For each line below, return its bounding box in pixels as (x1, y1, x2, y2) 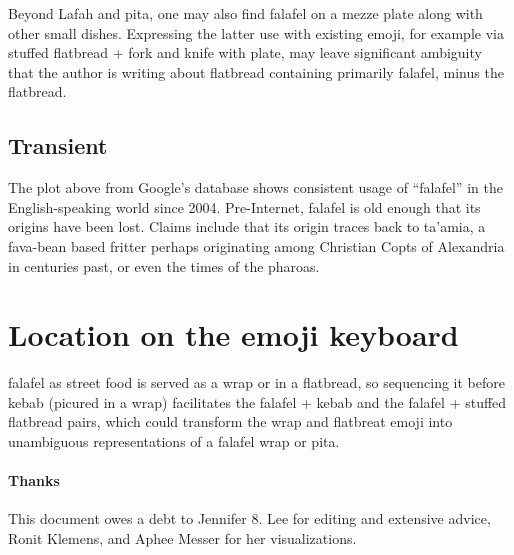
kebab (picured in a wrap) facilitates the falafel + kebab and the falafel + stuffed (8, 391, 507, 412)
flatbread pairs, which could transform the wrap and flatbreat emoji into (8, 411, 453, 432)
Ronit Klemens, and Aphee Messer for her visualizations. (8, 528, 357, 549)
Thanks (8, 470, 60, 491)
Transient (8, 130, 108, 161)
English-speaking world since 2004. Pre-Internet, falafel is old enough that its (8, 196, 481, 217)
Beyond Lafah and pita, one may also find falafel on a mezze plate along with (8, 3, 483, 23)
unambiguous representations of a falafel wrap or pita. (8, 431, 340, 452)
